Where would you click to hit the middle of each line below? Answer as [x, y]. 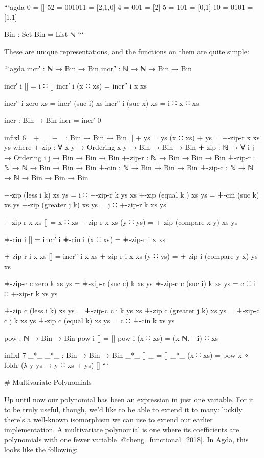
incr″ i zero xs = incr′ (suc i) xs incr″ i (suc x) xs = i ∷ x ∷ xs [102, 103]
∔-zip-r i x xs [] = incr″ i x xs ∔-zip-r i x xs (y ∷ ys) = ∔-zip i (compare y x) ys [131, 256]
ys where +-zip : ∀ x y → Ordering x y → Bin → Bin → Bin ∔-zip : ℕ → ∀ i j [129, 147]
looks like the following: [41, 449]
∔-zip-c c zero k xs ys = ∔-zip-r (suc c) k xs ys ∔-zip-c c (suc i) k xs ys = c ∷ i [130, 283]
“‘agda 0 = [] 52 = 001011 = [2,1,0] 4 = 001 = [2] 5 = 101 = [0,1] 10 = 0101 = [129, 7]
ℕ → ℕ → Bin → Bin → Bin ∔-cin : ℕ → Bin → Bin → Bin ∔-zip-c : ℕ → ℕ [129, 167]
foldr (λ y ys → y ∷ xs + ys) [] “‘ [56, 365]
